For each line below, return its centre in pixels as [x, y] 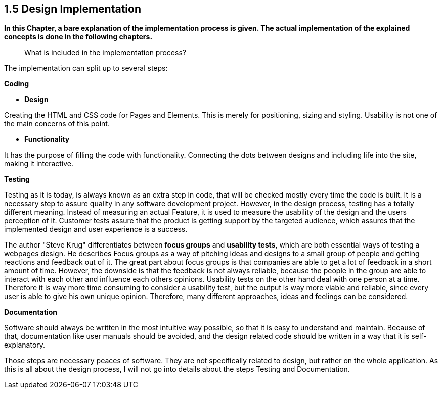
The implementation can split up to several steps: [86, 68]
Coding [17, 84]
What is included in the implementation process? [105, 53]
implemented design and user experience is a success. [96, 229]
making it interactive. [39, 164]
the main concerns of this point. [57, 124]
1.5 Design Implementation [73, 9]
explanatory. [25, 345]
